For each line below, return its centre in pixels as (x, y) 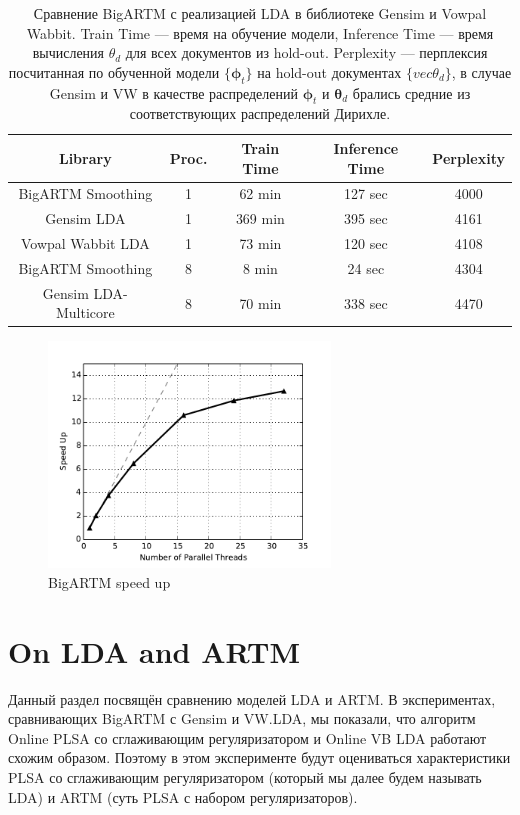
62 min (260, 193)
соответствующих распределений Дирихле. (260, 113)
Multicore (85, 312)
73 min (260, 243)
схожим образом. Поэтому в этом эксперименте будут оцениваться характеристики (259, 757)
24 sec (366, 267)
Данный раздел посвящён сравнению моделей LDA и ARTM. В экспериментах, (252, 698)
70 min (260, 302)
